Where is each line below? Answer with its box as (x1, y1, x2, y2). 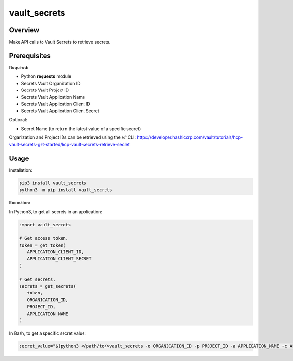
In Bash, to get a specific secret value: (9, 330, 86, 336)
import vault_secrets (19, 222, 71, 227)
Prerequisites (9, 51, 51, 60)
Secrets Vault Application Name (21, 94, 85, 100)
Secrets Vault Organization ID (21, 80, 81, 86)
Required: (9, 64, 29, 70)
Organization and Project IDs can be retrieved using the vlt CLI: (9, 135, 136, 140)
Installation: (9, 167, 33, 173)
